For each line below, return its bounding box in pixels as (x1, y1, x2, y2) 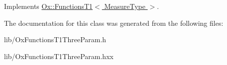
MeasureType (104, 1, 145, 11)
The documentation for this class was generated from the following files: (4, 17, 224, 28)
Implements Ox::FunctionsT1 (4, 1, 93, 11)
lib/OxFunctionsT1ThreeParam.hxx (4, 51, 113, 61)
